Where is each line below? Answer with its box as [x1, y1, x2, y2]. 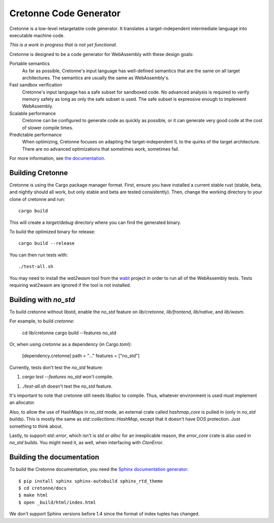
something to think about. [9, 423, 63, 429]
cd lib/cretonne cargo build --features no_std [22, 330, 117, 336]
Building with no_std [9, 295, 76, 304]
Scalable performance [9, 110, 56, 117]
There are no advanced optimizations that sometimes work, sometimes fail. [22, 146, 180, 152]
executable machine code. [9, 32, 65, 38]
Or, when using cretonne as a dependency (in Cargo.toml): [9, 341, 132, 347]
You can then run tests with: [9, 252, 68, 258]
